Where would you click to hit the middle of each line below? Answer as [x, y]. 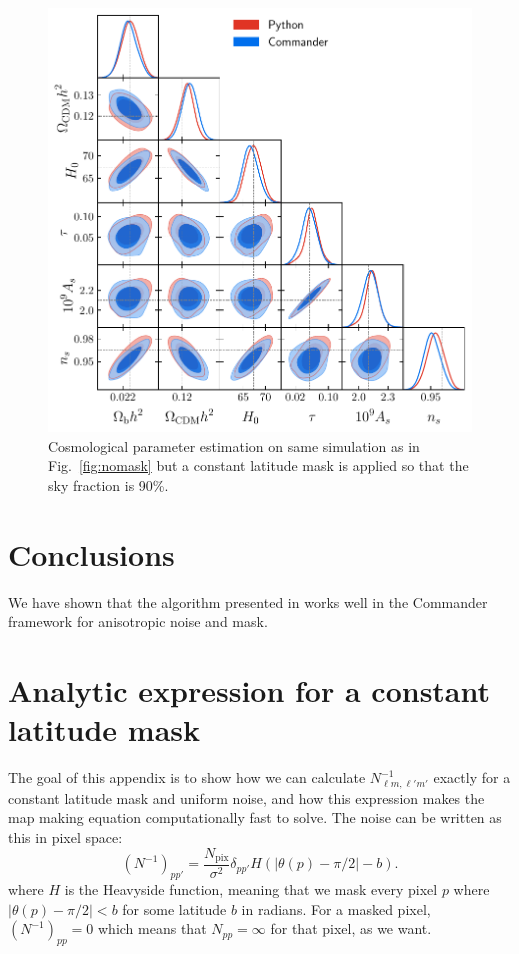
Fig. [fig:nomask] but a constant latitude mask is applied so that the [258, 465]
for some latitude [174, 908]
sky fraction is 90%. [108, 484]
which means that [152, 928]
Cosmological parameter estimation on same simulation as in [234, 445]
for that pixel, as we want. [351, 928]
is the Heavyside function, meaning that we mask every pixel [251, 889]
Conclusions [91, 553]
